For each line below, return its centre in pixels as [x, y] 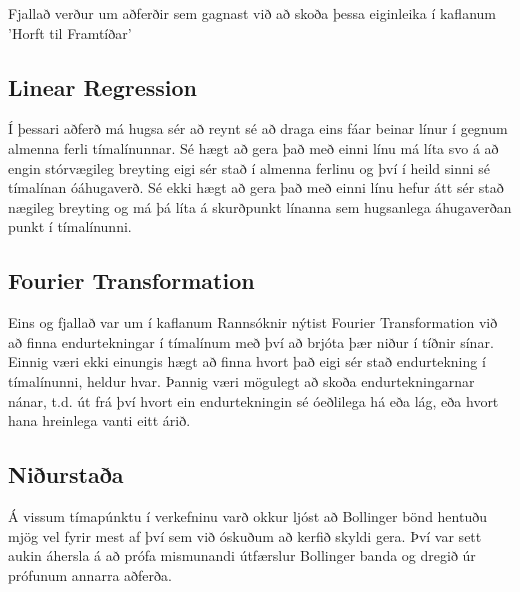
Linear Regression [102, 86]
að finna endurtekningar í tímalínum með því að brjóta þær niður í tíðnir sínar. [251, 341]
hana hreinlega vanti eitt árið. [99, 420]
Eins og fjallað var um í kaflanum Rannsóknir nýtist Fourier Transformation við [253, 322]
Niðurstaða [66, 474]
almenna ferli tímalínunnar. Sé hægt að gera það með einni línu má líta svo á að [253, 147]
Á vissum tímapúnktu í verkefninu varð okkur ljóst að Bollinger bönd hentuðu [247, 515]
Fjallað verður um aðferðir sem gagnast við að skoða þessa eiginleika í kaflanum [252, 13]
